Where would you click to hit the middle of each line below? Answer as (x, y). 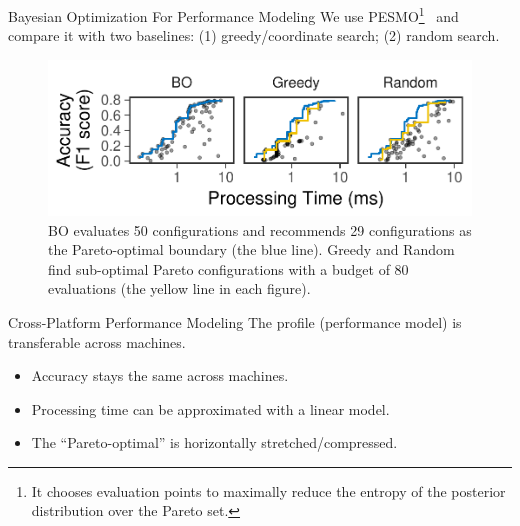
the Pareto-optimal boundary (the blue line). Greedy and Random (251, 249)
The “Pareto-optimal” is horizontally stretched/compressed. (214, 442)
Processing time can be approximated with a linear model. (210, 408)
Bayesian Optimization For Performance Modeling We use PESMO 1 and (233, 14)
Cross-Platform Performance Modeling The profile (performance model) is (235, 321)
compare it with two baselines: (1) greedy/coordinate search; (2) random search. (254, 35)
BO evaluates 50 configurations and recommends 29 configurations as (260, 229)
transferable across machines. (97, 341)
